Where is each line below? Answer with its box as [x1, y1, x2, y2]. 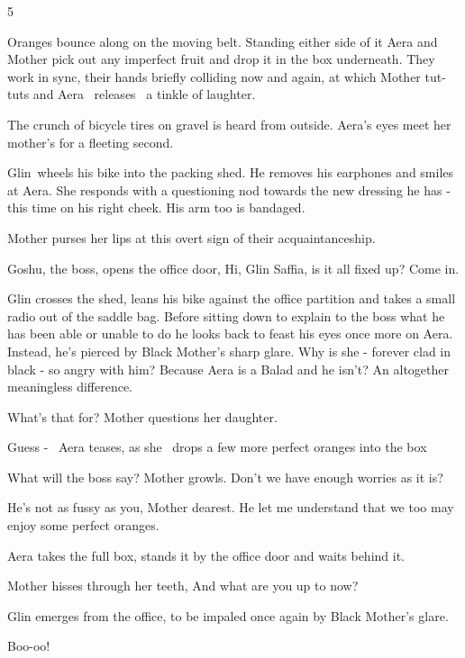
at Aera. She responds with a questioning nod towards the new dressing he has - [7, 180, 451, 199]
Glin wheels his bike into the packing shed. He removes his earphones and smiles [7, 163, 454, 182]
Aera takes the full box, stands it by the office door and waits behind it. [7, 545, 405, 564]
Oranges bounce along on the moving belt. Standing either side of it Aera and [7, 32, 438, 50]
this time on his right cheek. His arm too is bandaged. [7, 198, 305, 217]
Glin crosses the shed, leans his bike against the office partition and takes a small [7, 289, 456, 308]
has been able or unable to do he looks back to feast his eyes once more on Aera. [7, 324, 453, 343]
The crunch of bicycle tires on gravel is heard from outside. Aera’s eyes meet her [7, 114, 451, 133]
